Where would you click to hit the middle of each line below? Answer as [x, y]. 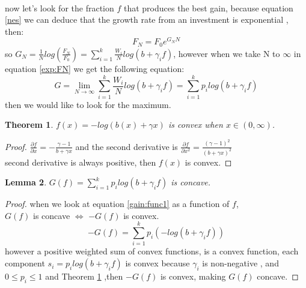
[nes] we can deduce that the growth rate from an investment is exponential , [147, 19]
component [25, 263]
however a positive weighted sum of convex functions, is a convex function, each [152, 251]
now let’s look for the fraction [60, 7]
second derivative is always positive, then [81, 162]
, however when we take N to [227, 53]
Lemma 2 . [26, 182]
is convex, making [193, 276]
